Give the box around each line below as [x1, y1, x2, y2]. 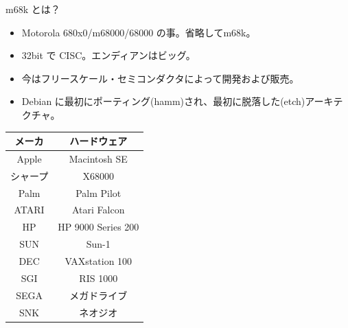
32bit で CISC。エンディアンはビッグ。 [21, 48, 196, 62]
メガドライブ [69, 288, 128, 302]
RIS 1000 [79, 270, 118, 285]
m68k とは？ [5, 2, 60, 16]
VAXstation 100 [65, 253, 132, 268]
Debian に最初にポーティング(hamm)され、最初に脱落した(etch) [21, 94, 305, 108]
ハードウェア [69, 134, 128, 148]
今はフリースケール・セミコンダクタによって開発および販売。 [21, 71, 299, 85]
